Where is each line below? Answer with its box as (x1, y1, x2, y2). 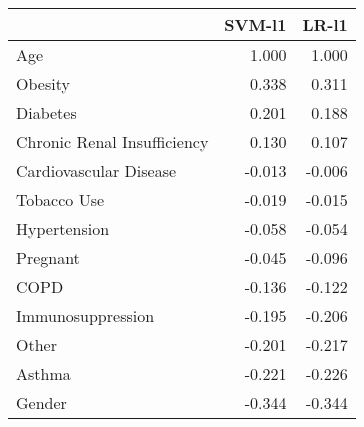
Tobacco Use (16, 188, 105, 211)
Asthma (16, 362, 71, 385)
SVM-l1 (224, 13, 287, 36)
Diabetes (16, 101, 77, 124)
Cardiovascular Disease (16, 159, 177, 182)
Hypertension (16, 217, 110, 240)
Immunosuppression (16, 304, 155, 327)
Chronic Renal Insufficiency (16, 130, 209, 153)
